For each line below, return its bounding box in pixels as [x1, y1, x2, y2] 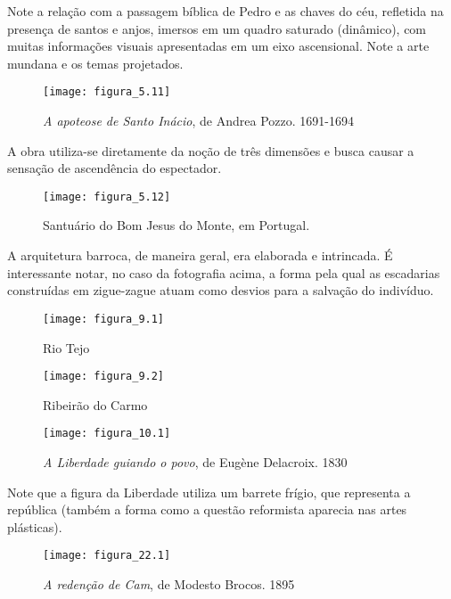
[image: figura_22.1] [43, 549, 171, 562]
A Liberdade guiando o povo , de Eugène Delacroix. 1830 [43, 453, 348, 471]
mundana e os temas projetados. [7, 53, 184, 72]
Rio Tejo [43, 338, 90, 357]
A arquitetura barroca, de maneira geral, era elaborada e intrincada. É [7, 246, 393, 265]
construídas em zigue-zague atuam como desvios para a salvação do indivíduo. [7, 281, 434, 299]
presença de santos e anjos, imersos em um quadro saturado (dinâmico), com [7, 19, 427, 37]
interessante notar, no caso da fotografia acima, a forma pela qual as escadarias [7, 263, 440, 282]
